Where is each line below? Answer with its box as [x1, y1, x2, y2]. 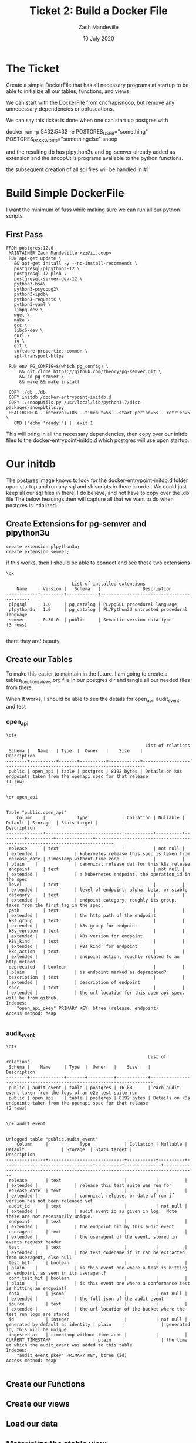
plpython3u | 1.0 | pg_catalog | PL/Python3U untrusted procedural [8, 606, 188, 613]
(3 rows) [6, 622, 28, 628]
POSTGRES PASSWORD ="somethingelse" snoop [6, 135, 118, 144]
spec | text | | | [8, 985, 185, 990]
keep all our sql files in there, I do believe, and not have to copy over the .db [6, 489, 190, 496]
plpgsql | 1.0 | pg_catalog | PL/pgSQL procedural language [8, 601, 177, 607]
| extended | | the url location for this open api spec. [6, 990, 185, 996]
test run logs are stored [6, 1311, 69, 1318]
